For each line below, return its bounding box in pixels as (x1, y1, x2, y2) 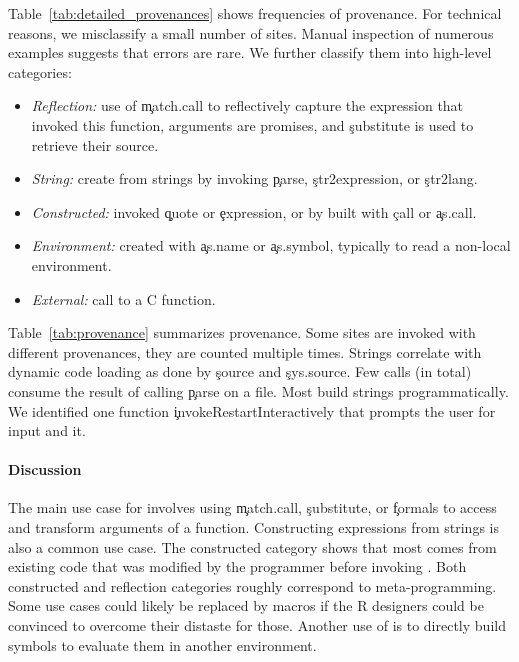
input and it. (8, 420, 86, 441)
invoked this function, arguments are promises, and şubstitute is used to (31, 114, 474, 135)
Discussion (8, 459, 82, 480)
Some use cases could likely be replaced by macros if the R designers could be (8, 595, 484, 616)
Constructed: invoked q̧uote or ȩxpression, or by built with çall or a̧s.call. (31, 201, 477, 222)
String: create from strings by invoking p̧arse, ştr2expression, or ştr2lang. (31, 168, 478, 189)
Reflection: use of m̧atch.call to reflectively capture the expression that (31, 95, 464, 116)
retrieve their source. (31, 134, 159, 155)
